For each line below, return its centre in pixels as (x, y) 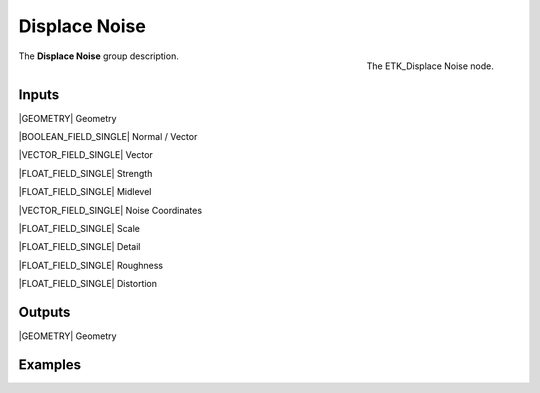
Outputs (44, 311)
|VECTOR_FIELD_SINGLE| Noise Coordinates (110, 210)
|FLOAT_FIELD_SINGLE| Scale (79, 228)
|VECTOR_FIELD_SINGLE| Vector (86, 155)
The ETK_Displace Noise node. (430, 66)
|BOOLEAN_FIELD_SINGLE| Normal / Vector (108, 137)
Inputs (39, 94)
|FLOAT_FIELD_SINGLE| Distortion (88, 284)
